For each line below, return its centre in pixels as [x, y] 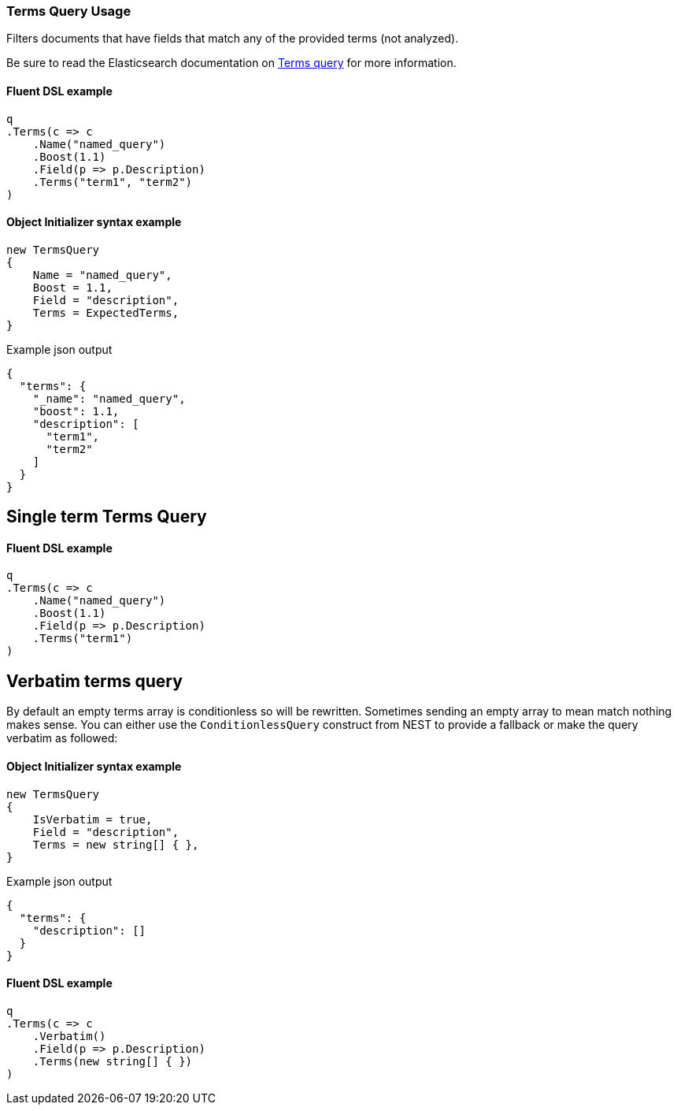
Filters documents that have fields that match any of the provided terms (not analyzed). [233, 39]
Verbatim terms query [94, 681]
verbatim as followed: [62, 738]
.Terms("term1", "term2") [113, 182]
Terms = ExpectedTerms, [106, 312]
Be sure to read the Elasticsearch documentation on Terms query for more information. [231, 63]
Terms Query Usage [69, 11]
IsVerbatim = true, [92, 819]
